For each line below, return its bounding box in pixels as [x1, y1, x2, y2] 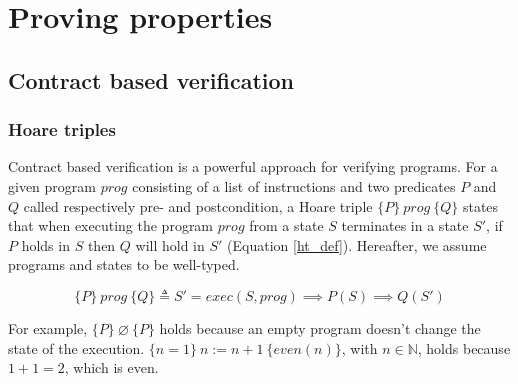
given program [8, 175, 96, 196]
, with [341, 337, 378, 358]
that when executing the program [8, 215, 214, 236]
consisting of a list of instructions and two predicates [132, 175, 456, 196]
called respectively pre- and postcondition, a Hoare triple [23, 195, 373, 216]
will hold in [135, 234, 205, 255]
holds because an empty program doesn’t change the [159, 317, 481, 338]
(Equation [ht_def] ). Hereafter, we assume [227, 234, 487, 255]
